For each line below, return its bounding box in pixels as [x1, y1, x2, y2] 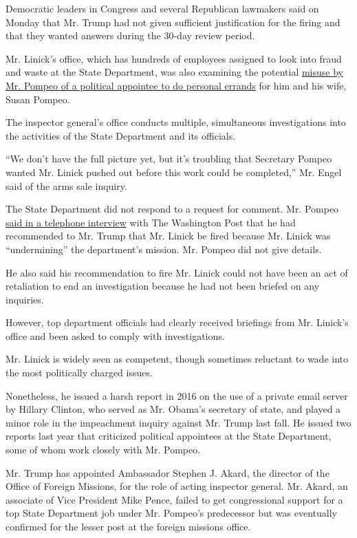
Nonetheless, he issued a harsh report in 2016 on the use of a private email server [6, 388, 348, 402]
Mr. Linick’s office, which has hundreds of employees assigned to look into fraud [6, 51, 342, 65]
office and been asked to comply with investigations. [6, 328, 225, 343]
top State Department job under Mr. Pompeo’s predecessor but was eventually [6, 506, 337, 520]
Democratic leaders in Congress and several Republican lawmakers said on [6, 1, 319, 15]
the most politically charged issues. [6, 365, 153, 380]
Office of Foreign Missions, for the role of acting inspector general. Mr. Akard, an [6, 479, 348, 493]
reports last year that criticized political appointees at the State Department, [6, 429, 332, 443]
